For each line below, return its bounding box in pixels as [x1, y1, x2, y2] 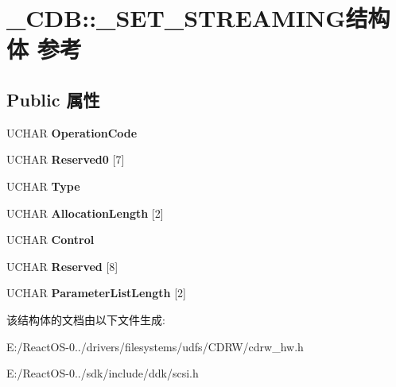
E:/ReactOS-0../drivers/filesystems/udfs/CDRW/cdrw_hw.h [6, 338, 304, 354]
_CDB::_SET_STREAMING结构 [6, 2, 390, 34]
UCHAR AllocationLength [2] [6, 204, 164, 221]
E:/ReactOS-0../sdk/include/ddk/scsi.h [6, 365, 199, 381]
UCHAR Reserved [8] [6, 257, 118, 274]
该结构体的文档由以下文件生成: [6, 311, 165, 327]
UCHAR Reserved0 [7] [6, 151, 125, 168]
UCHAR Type [6, 177, 80, 194]
